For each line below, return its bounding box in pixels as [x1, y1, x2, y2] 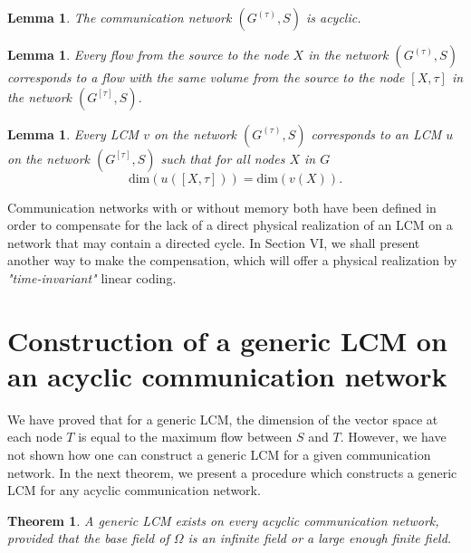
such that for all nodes [160, 148, 285, 167]
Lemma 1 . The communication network [7, 8, 232, 26]
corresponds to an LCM [311, 124, 442, 143]
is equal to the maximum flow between [78, 427, 293, 446]
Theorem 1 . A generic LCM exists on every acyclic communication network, [7, 510, 439, 529]
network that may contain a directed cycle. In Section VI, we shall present [7, 233, 420, 252]
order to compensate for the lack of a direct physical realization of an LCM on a [7, 215, 453, 234]
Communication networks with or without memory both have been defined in [7, 197, 437, 216]
